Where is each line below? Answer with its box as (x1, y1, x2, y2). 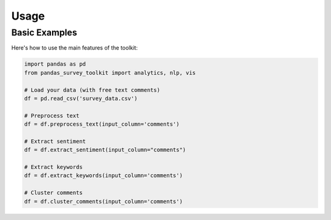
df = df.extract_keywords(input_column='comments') (24, 172, 183, 179)
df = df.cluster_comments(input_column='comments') (24, 198, 183, 205)
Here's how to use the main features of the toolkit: (11, 44, 138, 51)
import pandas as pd (24, 61, 86, 67)
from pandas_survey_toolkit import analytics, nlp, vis (24, 69, 196, 76)
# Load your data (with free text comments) (24, 86, 161, 93)
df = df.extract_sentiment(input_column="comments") (24, 146, 186, 153)
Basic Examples (11, 27, 77, 38)
